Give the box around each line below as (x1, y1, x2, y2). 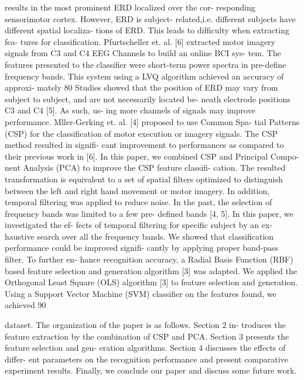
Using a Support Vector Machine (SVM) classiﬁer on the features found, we (5, 287, 276, 299)
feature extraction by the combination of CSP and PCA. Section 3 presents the (5, 330, 289, 342)
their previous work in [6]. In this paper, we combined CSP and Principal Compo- (5, 150, 299, 162)
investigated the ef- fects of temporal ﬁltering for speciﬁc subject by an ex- (5, 219, 272, 231)
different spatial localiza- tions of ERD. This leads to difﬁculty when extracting (5, 24, 289, 36)
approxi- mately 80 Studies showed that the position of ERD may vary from (5, 81, 278, 94)
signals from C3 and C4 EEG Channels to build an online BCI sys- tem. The (5, 47, 281, 59)
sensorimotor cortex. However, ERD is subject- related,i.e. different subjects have (5, 12, 296, 25)
